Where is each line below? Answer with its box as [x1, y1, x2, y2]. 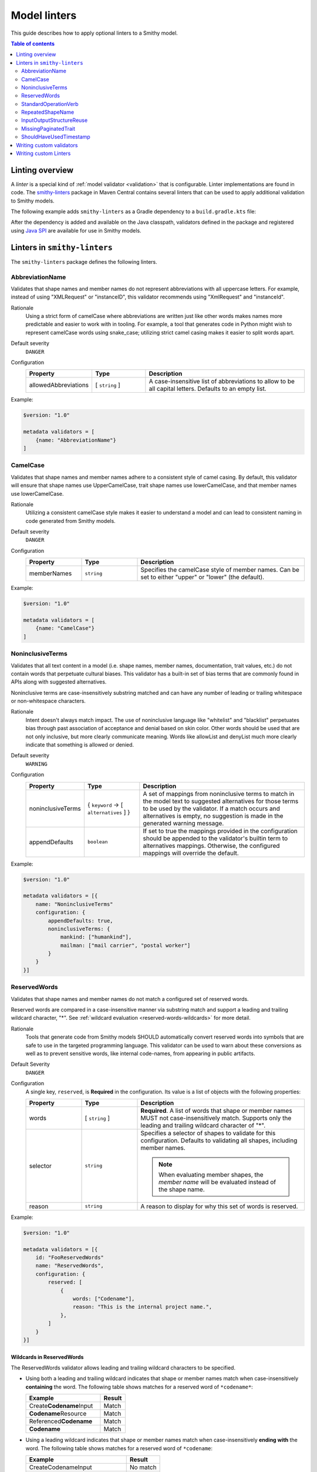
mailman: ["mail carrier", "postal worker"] [60, 942, 191, 949]
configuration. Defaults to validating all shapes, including [140, 1136, 298, 1145]
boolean [87, 839, 108, 845]
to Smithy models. [11, 197, 55, 204]
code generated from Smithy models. [25, 517, 116, 524]
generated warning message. [143, 819, 224, 827]
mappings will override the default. [143, 848, 239, 857]
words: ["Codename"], [72, 1295, 135, 1302]
